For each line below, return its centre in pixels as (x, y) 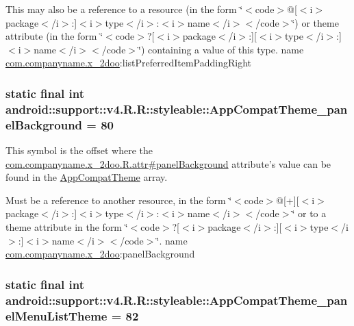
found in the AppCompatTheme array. (87, 177)
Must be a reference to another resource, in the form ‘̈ (119, 200)
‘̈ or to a (309, 213)
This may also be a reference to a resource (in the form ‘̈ (124, 9)
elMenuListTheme (56, 315)
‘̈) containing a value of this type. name (221, 49)
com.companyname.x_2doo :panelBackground (100, 254)
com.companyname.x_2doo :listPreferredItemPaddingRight (128, 63)
